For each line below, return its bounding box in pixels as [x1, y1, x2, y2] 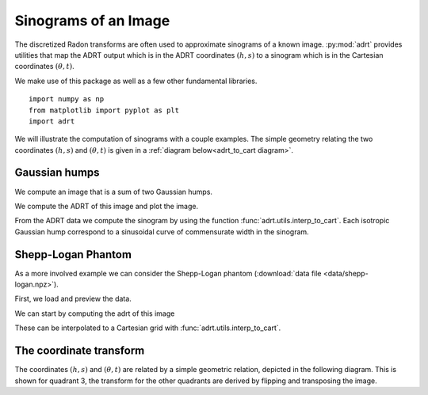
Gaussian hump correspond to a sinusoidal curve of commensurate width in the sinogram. [14, 226, 309, 237]
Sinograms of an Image [14, 12, 170, 29]
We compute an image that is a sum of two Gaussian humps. [14, 187, 213, 196]
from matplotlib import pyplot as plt [29, 105, 180, 115]
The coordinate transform [14, 344, 145, 358]
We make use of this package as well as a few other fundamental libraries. [14, 76, 258, 85]
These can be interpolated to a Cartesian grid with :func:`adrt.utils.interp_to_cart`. [14, 323, 281, 332]
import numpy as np [29, 95, 105, 104]
